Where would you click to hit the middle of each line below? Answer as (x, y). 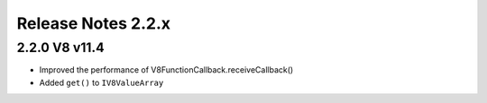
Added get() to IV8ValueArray (101, 82)
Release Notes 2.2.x (94, 23)
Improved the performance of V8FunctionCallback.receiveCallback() (166, 70)
